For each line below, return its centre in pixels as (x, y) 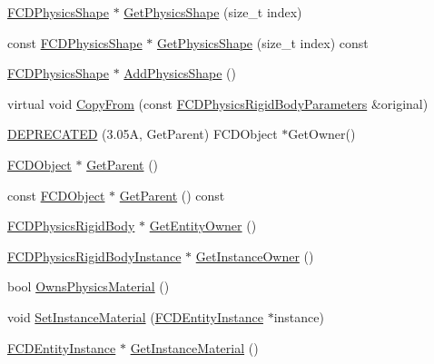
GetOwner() (322, 134)
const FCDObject (56, 195)
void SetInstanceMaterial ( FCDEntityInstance (135, 316)
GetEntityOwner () (203, 226)
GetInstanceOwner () (255, 256)
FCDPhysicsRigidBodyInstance (94, 256)
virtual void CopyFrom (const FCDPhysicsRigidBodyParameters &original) (218, 103)
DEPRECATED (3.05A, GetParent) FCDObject (143, 134)
